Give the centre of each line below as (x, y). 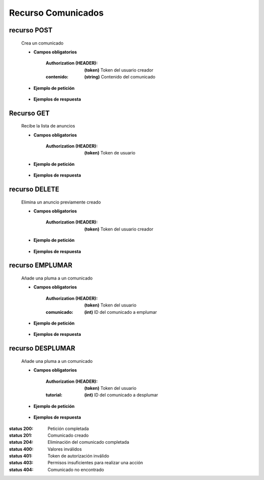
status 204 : (21, 442)
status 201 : (21, 435)
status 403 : (21, 463)
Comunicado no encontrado (76, 469)
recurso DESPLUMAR (42, 348)
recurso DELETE (34, 189)
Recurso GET (29, 113)
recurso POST (31, 30)
